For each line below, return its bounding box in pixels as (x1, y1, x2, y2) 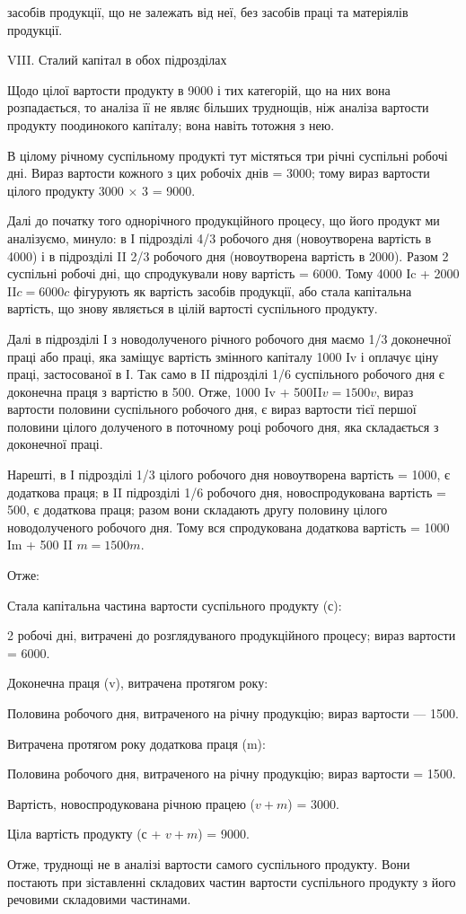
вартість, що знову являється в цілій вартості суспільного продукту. (7, 299, 378, 318)
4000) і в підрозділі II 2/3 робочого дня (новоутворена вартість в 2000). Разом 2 (7, 246, 449, 265)
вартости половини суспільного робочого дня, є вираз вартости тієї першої (7, 400, 417, 418)
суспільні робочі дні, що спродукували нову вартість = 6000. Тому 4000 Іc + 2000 (7, 264, 460, 283)
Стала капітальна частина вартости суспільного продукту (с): (7, 595, 342, 614)
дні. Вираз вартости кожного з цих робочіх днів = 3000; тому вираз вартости (7, 163, 430, 182)
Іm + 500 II (7, 535, 73, 554)
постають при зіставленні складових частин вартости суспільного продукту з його (7, 872, 456, 891)
